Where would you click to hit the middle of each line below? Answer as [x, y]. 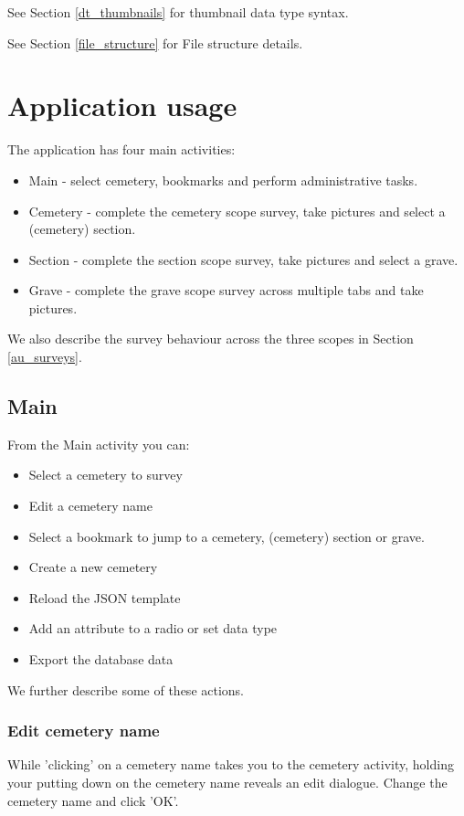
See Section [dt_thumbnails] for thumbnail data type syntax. [178, 12]
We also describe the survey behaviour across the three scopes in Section [211, 339]
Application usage [122, 106]
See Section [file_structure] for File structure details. [155, 42]
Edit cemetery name [84, 731]
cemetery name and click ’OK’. [93, 800]
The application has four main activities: [121, 149]
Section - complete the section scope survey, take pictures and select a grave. [243, 259]
